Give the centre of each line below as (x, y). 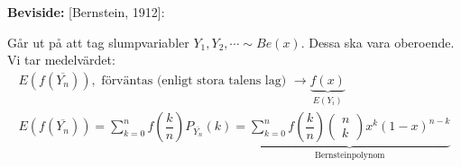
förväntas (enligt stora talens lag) (194, 80)
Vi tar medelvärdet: (61, 60)
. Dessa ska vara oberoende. (378, 42)
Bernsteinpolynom (350, 156)
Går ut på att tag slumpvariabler (98, 42)
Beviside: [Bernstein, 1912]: (86, 12)
